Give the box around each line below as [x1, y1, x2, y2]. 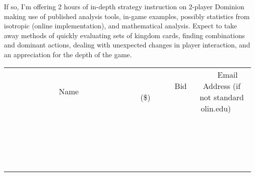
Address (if [203, 80, 241, 91]
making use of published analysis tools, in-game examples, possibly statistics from [4, 11, 250, 21]
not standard [200, 91, 244, 103]
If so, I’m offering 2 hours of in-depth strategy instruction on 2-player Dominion [4, 1, 244, 11]
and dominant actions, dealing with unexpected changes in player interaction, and [4, 40, 250, 50]
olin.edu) [201, 102, 231, 114]
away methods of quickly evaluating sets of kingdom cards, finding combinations [4, 30, 245, 40]
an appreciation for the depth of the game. [4, 49, 132, 59]
